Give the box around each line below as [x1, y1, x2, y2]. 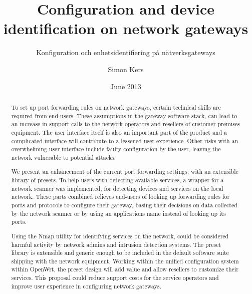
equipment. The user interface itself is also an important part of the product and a [11, 128, 227, 136]
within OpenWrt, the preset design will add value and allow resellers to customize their [11, 265, 238, 273]
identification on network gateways [3, 18, 248, 39]
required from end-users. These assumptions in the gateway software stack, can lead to [11, 111, 237, 120]
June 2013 [110, 81, 141, 91]
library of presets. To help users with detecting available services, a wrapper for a [11, 176, 224, 184]
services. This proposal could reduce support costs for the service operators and [11, 273, 219, 282]
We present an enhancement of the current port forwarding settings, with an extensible [11, 167, 238, 176]
